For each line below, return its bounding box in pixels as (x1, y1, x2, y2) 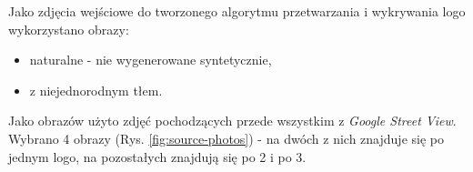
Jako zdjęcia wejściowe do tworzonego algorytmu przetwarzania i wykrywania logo (8, 2, 466, 20)
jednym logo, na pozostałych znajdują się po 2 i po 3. (8, 147, 307, 166)
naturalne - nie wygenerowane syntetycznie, (29, 50, 272, 69)
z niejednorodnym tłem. (29, 80, 163, 99)
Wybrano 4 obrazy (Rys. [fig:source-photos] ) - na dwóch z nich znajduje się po (8, 128, 444, 147)
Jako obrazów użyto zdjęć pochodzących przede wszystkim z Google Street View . (8, 111, 457, 130)
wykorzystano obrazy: (8, 19, 129, 38)
